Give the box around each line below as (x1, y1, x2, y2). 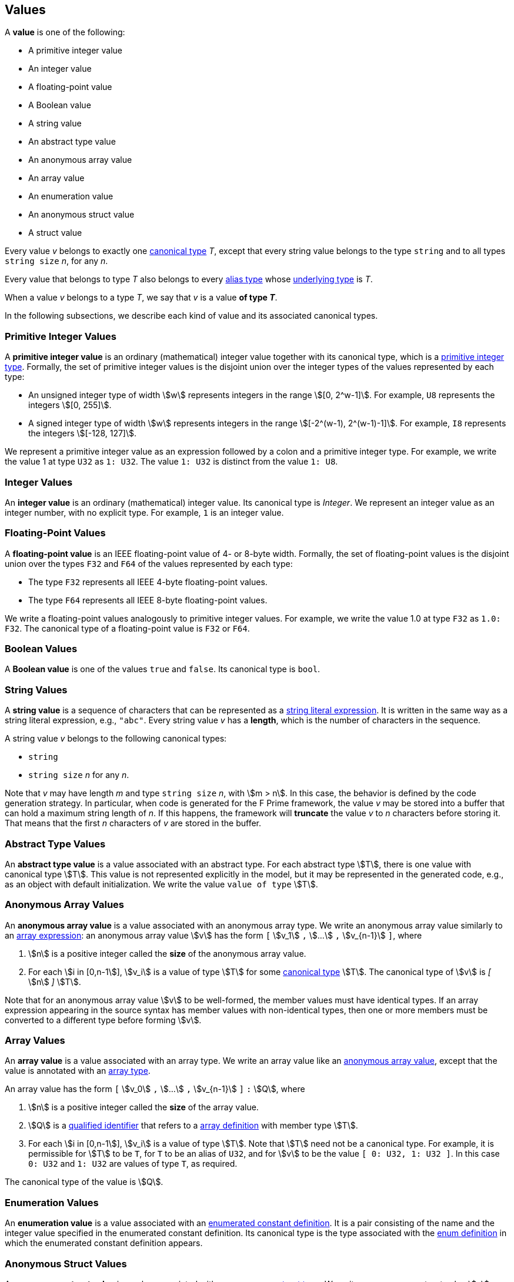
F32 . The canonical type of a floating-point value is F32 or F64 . (5, 623, 250, 633)
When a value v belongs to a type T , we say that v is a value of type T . (5, 292, 278, 303)
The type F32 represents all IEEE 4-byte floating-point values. (28, 576, 268, 587)
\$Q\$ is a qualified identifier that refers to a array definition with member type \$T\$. (28, 1120, 358, 1131)
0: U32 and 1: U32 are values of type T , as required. (28, 1159, 238, 1169)
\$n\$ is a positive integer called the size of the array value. (28, 1102, 259, 1113)
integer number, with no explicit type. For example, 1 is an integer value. (5, 507, 284, 518)
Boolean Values (5, 643, 78, 655)
